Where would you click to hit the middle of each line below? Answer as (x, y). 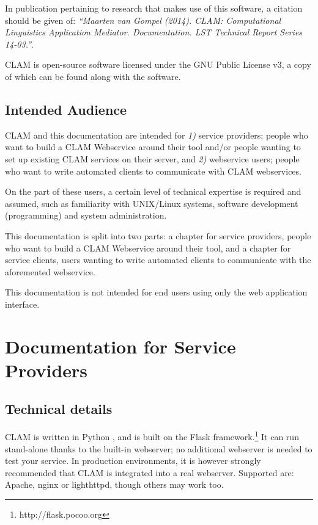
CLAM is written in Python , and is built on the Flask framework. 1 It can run (152, 436)
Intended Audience (66, 109)
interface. (22, 304)
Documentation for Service (120, 346)
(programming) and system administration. (86, 215)
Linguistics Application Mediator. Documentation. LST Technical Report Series (154, 32)
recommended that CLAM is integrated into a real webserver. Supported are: (150, 472)
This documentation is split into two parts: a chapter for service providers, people (158, 235)
